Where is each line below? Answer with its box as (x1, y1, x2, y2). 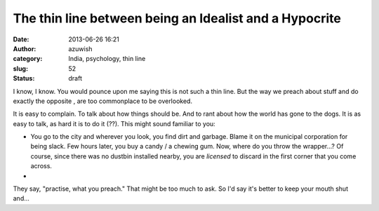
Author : (13, 44, 36, 53)
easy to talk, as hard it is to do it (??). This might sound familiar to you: (13, 119, 215, 128)
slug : (13, 64, 28, 73)
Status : (13, 74, 35, 83)
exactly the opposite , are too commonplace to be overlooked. (13, 97, 193, 105)
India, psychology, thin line (68, 55, 146, 63)
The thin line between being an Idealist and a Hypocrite (13, 11, 342, 26)
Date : (13, 35, 29, 43)
